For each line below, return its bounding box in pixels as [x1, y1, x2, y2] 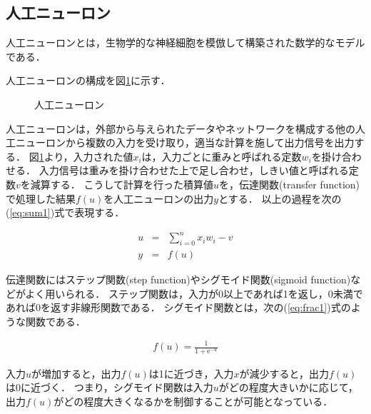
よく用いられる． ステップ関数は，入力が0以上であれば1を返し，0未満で [25, 286, 363, 301]
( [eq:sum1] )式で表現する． [6, 205, 125, 220]
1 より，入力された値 [39, 148, 133, 163]
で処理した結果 [6, 191, 76, 206]
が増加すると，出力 [31, 365, 121, 380]
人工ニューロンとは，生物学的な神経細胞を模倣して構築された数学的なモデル [6, 35, 365, 50]
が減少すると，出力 [239, 365, 329, 380]
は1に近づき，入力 [148, 365, 234, 380]
